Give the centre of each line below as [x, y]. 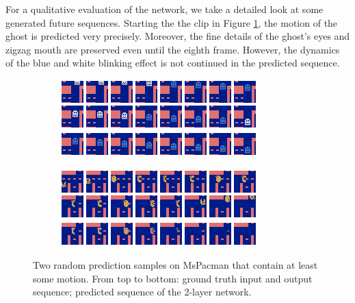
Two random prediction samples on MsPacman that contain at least [175, 265]
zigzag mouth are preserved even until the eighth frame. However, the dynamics [173, 49]
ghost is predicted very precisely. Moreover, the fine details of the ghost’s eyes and [178, 36]
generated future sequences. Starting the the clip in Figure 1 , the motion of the [172, 22]
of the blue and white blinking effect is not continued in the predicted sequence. [173, 63]
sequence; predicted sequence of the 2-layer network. [142, 292]
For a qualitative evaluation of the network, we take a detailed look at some [165, 9]
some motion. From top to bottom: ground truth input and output [173, 278]
